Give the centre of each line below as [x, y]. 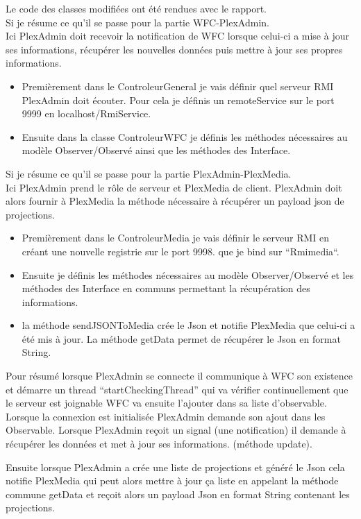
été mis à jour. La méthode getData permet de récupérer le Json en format [181, 338]
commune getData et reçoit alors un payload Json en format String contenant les [178, 494]
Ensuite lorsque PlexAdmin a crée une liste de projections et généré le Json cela [175, 467]
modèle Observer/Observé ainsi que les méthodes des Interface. [156, 150]
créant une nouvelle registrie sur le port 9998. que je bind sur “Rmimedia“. [180, 251]
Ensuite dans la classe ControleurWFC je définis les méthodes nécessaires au [185, 136]
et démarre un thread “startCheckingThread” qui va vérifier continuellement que [177, 389]
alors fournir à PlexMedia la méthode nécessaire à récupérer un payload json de [175, 201]
